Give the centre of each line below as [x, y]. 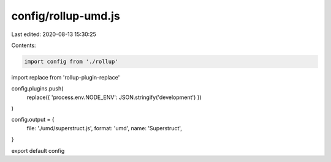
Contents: [24, 45]
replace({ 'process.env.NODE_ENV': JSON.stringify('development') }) [114, 97]
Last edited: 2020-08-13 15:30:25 [54, 34]
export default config [38, 150]
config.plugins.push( [37, 89]
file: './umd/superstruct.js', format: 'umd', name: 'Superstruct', [104, 128]
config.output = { [33, 120]
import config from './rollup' [71, 61]
